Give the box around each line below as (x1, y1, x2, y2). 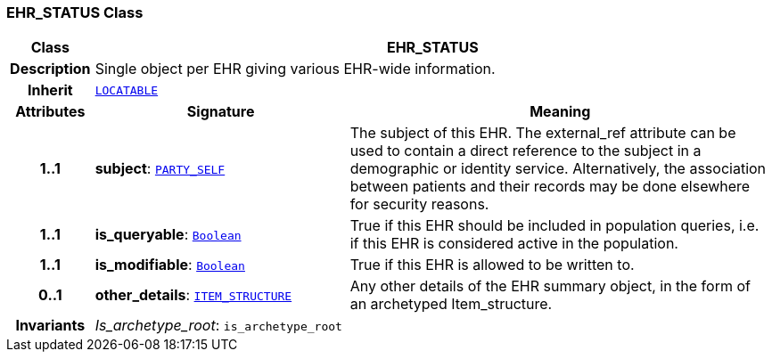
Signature (186, 102, 255, 121)
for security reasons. (349, 195, 489, 214)
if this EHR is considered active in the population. (349, 234, 678, 253)
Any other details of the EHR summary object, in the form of (349, 277, 751, 296)
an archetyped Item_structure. (349, 295, 553, 314)
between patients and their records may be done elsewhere (349, 177, 751, 196)
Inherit (27, 81, 73, 100)
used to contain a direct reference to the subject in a (349, 142, 702, 160)
